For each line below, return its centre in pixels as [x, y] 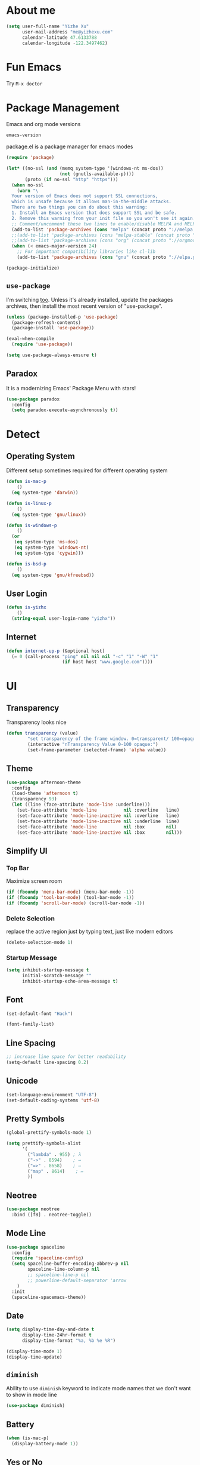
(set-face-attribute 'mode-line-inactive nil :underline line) [98, 821]
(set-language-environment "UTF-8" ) [51, 1094]
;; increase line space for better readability [66, 1057]
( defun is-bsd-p [26, 564]
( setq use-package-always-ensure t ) [51, 355]
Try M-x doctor [24, 84]
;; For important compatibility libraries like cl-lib [86, 252]
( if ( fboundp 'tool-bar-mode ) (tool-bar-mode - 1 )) [70, 897]
